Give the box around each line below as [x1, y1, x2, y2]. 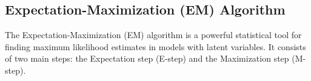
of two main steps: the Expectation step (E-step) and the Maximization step [5, 52, 289, 65]
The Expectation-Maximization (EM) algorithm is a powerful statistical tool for [5, 28, 302, 41]
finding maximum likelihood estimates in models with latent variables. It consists [5, 40, 306, 53]
